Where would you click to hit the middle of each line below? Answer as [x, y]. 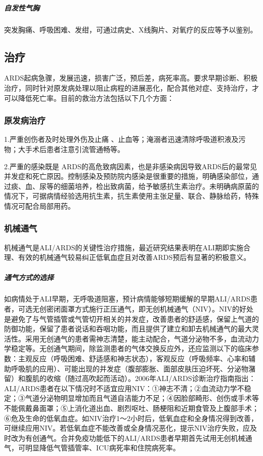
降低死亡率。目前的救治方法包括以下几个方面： [96, 98]
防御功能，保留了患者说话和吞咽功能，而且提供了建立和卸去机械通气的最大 [128, 329]
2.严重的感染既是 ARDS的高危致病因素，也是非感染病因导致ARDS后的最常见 [131, 166]
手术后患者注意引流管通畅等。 [75, 149]
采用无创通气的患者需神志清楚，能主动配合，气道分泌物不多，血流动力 [142, 338]
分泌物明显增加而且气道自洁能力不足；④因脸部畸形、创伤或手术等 [149, 398]
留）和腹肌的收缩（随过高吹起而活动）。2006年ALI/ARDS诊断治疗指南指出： [130, 378]
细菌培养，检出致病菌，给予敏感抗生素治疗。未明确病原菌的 [160, 186]
